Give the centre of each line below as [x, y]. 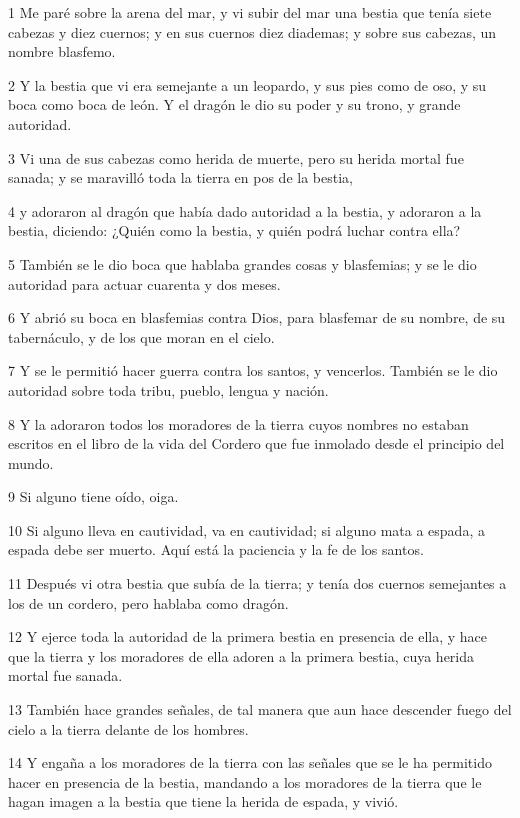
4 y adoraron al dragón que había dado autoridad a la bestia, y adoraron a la [245, 210]
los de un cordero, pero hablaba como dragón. [148, 602]
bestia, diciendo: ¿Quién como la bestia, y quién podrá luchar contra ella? [234, 230]
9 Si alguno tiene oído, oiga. [93, 496]
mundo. [31, 462]
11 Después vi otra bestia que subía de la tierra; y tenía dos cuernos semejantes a [257, 583]
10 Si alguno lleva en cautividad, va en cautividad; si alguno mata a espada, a [246, 529]
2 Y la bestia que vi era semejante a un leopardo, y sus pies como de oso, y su [247, 84]
